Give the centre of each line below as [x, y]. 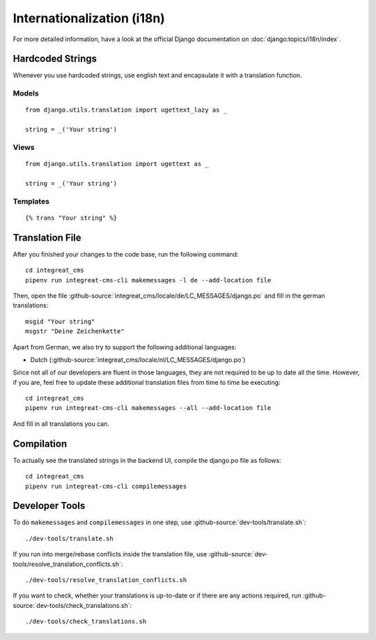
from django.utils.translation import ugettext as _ [117, 164]
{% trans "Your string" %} [71, 218]
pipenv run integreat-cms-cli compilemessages [106, 486]
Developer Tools [49, 506]
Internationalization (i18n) [89, 18]
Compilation [40, 444]
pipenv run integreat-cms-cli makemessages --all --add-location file [148, 408]
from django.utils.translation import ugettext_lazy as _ [126, 110]
